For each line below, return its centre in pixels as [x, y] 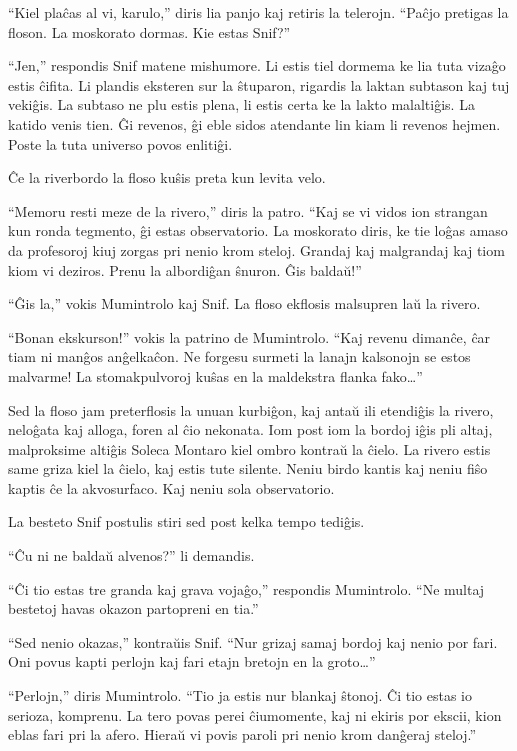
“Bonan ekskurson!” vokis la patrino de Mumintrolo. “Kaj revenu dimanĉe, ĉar [249, 336]
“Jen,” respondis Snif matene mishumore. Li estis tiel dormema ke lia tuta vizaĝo [257, 65]
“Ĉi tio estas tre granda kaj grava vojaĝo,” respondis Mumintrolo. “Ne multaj [246, 588]
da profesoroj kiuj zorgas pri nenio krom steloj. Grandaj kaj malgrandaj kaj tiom [256, 249]
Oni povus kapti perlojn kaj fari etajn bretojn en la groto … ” [192, 661]
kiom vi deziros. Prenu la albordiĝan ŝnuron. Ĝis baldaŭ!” [185, 269]
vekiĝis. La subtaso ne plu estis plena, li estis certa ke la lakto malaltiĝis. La [241, 104]
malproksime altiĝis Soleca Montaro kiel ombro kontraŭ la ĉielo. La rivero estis [249, 448]
